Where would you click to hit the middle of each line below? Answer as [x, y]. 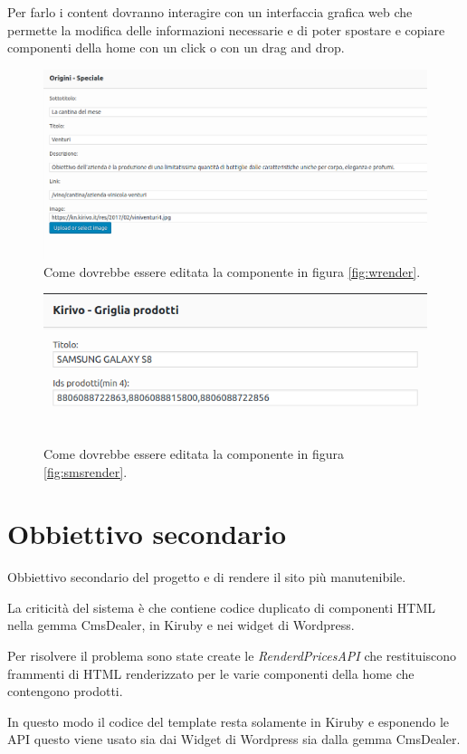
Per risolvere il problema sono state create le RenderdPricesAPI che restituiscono [232, 655]
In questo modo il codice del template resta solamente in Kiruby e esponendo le [229, 721]
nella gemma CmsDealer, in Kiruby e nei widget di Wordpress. [181, 625]
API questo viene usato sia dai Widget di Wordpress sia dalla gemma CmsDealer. [234, 739]
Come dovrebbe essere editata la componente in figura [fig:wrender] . [232, 271]
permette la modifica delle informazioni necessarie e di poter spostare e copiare [226, 29]
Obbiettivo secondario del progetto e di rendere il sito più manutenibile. [207, 577]
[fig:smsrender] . [86, 471]
